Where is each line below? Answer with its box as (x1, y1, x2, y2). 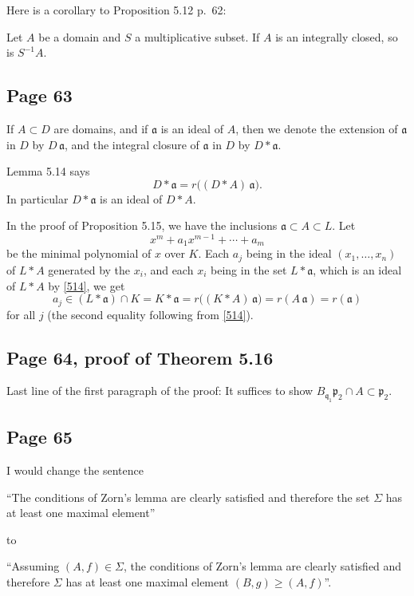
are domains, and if (53, 120, 148, 136)
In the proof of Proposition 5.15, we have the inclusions (6, 217, 278, 234)
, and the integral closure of (64, 136, 199, 152)
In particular (6, 190, 69, 207)
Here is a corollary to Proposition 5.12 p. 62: (6, 2, 227, 18)
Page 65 (6, 424, 73, 449)
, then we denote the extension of (235, 120, 398, 136)
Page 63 (6, 83, 73, 108)
